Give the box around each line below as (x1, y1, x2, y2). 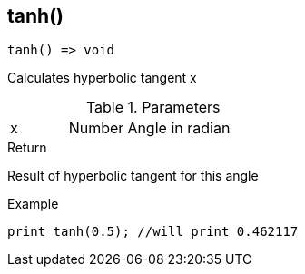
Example (7, 196, 59, 212)
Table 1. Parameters (85, 98, 221, 117)
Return (7, 140, 47, 156)
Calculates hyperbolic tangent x (7, 70, 197, 86)
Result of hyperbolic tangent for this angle (7, 168, 259, 184)
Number (68, 119, 124, 138)
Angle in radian (127, 119, 231, 138)
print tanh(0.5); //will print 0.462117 (7, 224, 299, 240)
